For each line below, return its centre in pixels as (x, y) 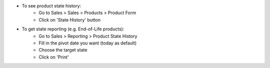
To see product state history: (51, 6)
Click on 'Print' (54, 57)
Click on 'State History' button (70, 19)
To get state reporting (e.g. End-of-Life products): (73, 29)
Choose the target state (63, 50)
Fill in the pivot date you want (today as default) (88, 43)
